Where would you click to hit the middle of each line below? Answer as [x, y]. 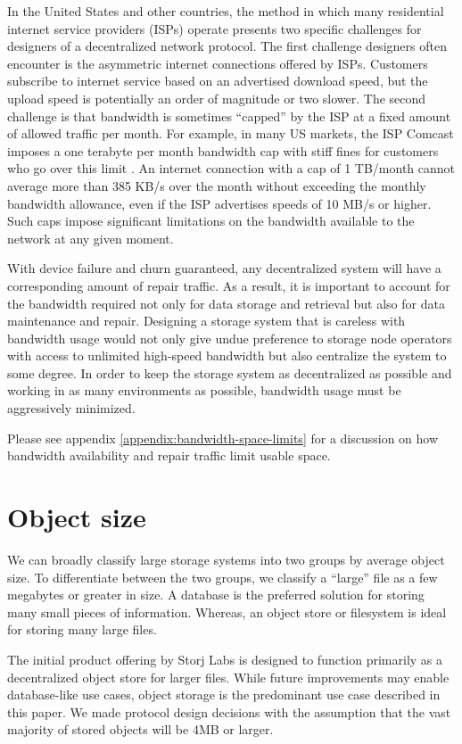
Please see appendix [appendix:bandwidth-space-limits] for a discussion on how [223, 438]
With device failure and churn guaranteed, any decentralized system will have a [224, 268]
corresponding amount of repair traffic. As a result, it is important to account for [229, 285]
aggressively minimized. [71, 408]
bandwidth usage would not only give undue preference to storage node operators [230, 338]
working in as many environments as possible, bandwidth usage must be [204, 390]
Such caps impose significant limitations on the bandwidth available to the [211, 221]
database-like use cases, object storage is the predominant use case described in [224, 694]
